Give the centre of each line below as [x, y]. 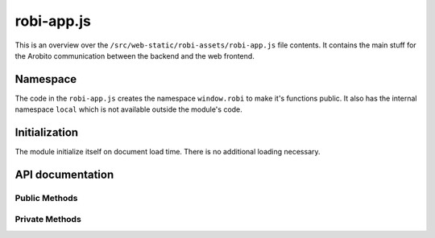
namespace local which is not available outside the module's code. [129, 109]
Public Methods [46, 198]
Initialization [47, 133]
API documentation [64, 174]
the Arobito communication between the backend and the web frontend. [135, 55]
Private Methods [48, 220]
